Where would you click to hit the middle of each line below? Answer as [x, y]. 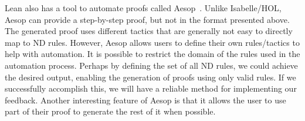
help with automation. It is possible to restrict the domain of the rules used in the [152, 54]
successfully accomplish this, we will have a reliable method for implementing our [151, 88]
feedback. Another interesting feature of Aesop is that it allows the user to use [145, 100]
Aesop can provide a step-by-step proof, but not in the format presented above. [147, 19]
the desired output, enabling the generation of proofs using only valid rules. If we [150, 77]
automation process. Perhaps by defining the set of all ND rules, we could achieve [151, 65]
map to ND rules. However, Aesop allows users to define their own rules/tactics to [152, 42]
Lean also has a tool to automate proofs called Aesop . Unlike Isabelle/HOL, [143, 8]
